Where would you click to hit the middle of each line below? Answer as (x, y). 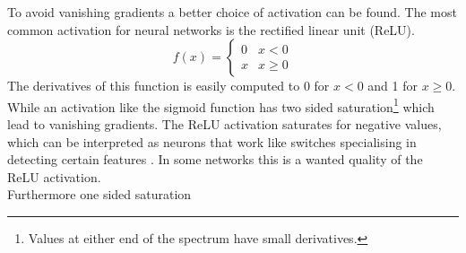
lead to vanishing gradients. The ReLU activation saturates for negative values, (224, 124)
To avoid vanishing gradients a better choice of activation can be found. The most (232, 12)
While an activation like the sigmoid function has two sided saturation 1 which (221, 105)
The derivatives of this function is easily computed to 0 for (168, 86)
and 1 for (393, 86)
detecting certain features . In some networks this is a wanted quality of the (215, 159)
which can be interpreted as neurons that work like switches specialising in (212, 141)
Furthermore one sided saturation (99, 194)
